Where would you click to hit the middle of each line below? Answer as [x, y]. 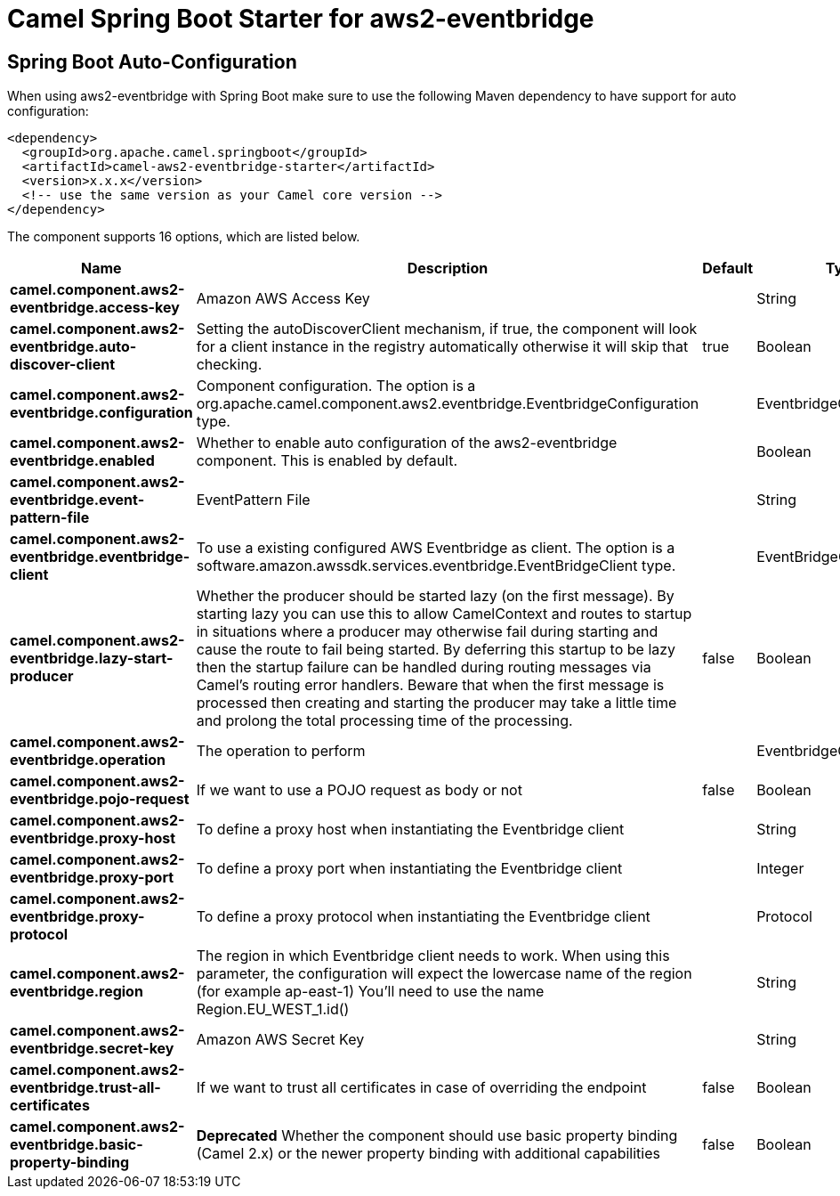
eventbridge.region [77, 992]
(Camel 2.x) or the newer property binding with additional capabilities [428, 1154]
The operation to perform [281, 751]
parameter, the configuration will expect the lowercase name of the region [444, 974]
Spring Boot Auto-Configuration [152, 61]
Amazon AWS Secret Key [280, 1040]
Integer [780, 869]
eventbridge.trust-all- [85, 1088]
